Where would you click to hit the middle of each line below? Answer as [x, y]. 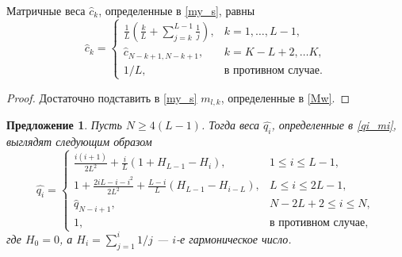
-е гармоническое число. [234, 238]
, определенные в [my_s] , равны [177, 10]
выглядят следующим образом [79, 142]
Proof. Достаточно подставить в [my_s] [102, 97]
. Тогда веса [230, 125]
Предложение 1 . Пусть [64, 125]
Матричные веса [46, 10]
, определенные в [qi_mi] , [334, 125]
